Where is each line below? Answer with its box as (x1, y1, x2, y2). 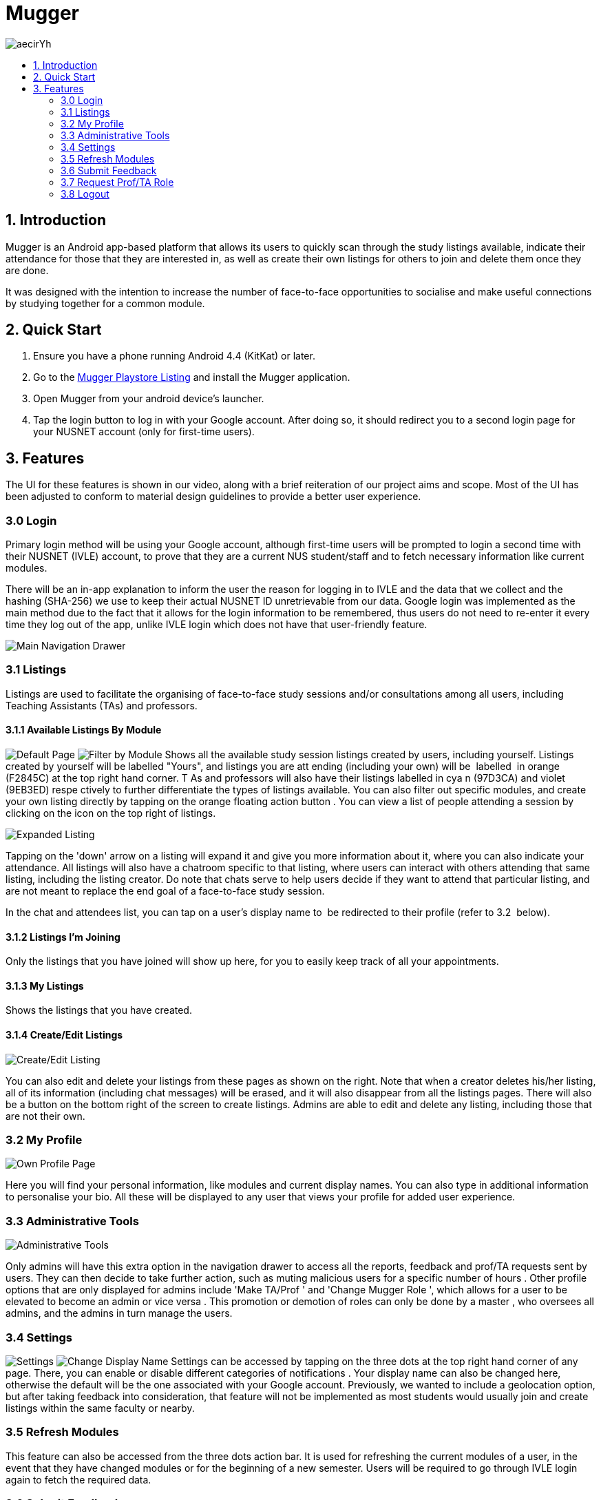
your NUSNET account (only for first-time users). (33, 426, 255, 438)
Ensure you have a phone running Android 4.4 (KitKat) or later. (33, 350, 315, 362)
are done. (6, 264, 49, 276)
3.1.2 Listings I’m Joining (6, 930, 120, 943)
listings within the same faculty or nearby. (6, 1402, 195, 1414)
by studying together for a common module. (6, 297, 205, 309)
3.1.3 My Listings (6, 979, 84, 992)
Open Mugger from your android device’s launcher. (33, 393, 264, 405)
